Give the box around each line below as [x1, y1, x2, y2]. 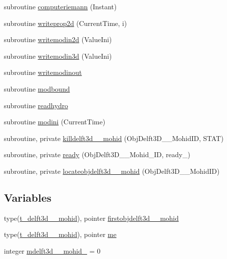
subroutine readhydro [4, 100, 68, 110]
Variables [4, 189, 52, 205]
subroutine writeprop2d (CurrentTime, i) [4, 18, 127, 28]
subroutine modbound [4, 83, 70, 94]
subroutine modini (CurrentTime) [4, 117, 106, 127]
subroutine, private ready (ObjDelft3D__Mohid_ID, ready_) [4, 149, 190, 160]
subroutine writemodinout [4, 67, 82, 77]
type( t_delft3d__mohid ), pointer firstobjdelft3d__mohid [4, 212, 179, 223]
